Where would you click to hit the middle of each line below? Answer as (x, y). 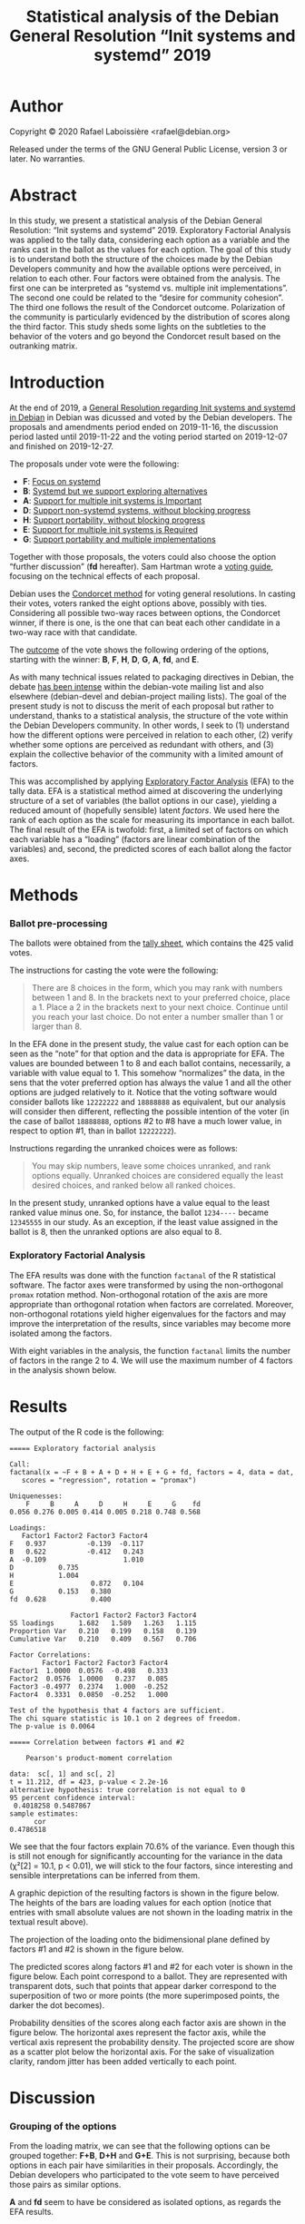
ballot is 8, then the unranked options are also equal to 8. (116, 1232)
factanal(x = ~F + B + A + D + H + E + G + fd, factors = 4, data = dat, (152, 1472)
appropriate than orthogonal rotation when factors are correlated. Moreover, (152, 1304)
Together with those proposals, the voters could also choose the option (143, 556)
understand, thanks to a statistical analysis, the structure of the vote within (149, 715)
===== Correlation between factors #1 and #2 (97, 1742)
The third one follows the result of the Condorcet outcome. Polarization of (148, 307)
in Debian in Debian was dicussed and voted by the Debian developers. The (151, 417)
